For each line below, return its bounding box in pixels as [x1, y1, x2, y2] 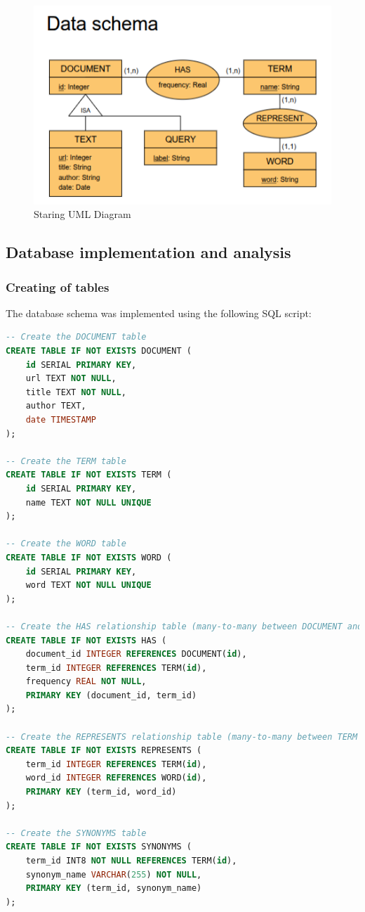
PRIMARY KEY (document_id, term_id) [25, 690, 197, 700]
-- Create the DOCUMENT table [6, 332, 147, 342]
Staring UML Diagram [34, 207, 131, 221]
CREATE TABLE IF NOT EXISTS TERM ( [6, 470, 172, 480]
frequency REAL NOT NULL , [25, 676, 147, 687]
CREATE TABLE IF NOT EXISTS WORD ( [6, 552, 172, 563]
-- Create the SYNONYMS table [6, 828, 147, 838]
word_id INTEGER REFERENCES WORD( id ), [25, 773, 207, 783]
